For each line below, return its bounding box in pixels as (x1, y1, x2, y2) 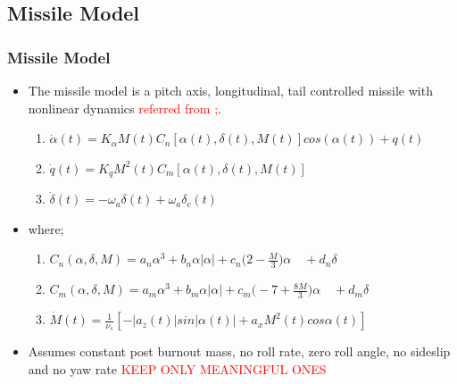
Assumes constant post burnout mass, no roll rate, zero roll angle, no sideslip (28, 342, 451, 361)
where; (28, 219, 64, 238)
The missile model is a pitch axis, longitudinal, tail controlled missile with (28, 81, 433, 99)
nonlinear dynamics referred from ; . (28, 98, 221, 117)
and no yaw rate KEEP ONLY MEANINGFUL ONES (28, 359, 327, 378)
